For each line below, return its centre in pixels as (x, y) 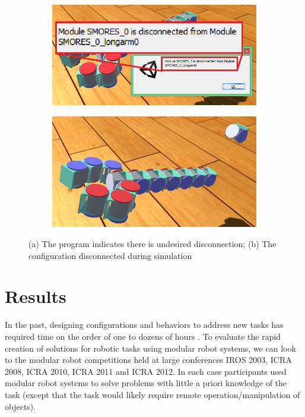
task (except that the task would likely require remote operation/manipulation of (152, 394)
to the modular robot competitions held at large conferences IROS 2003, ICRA (148, 360)
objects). (20, 406)
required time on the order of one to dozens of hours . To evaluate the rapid (143, 336)
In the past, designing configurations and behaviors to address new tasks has (144, 325)
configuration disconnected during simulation (110, 255)
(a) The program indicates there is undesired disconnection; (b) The (152, 244)
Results (36, 296)
